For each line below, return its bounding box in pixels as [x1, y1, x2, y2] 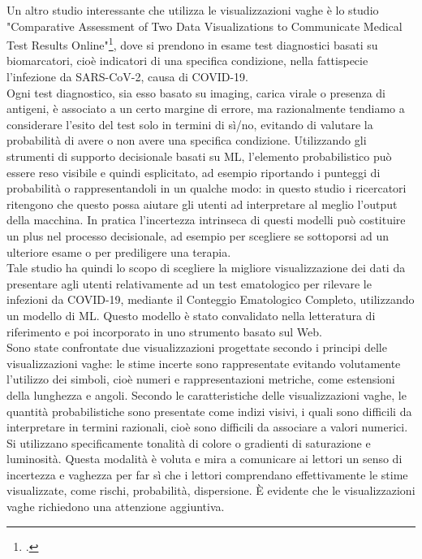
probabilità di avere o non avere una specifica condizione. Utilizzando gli [6, 132, 367, 149]
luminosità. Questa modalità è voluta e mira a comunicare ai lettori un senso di [6, 450, 403, 467]
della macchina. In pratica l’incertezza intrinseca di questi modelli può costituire [6, 211, 406, 228]
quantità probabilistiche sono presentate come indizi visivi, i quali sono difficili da [6, 402, 412, 419]
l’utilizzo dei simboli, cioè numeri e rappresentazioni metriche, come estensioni [6, 370, 395, 388]
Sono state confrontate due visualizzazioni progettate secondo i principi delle [6, 339, 387, 356]
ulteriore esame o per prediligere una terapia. [6, 243, 231, 260]
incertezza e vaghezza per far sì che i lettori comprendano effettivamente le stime [6, 466, 408, 483]
